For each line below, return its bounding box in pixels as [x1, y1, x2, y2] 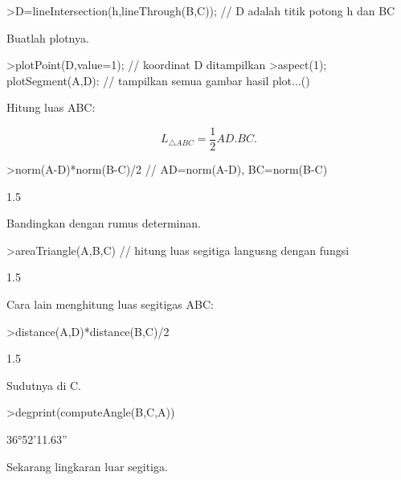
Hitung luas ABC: [6, 99, 96, 116]
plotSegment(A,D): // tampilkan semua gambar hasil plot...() [6, 72, 310, 88]
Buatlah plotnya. [6, 29, 89, 46]
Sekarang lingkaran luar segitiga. [6, 457, 168, 474]
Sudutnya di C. [6, 376, 81, 393]
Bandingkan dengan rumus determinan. [6, 215, 201, 232]
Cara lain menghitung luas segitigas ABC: [6, 296, 214, 312]
